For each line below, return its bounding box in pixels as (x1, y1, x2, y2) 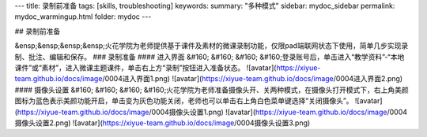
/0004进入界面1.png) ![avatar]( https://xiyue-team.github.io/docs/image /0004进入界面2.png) (102, 74, 403, 83)
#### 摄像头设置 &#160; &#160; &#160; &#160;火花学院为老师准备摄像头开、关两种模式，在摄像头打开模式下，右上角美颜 (14, 85, 409, 94)
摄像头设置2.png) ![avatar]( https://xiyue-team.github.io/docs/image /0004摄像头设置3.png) (14, 118, 311, 128)
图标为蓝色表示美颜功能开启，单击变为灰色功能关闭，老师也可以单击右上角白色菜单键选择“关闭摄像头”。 (14, 96, 353, 106)
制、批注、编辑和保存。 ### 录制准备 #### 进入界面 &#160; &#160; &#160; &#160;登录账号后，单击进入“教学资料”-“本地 (14, 52, 405, 61)
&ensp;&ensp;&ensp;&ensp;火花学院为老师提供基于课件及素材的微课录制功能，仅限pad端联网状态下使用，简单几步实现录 (14, 41, 409, 50)
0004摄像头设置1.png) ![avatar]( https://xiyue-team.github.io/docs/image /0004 (151, 107, 407, 117)
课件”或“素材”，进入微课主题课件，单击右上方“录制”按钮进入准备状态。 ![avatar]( (14, 63, 277, 72)
